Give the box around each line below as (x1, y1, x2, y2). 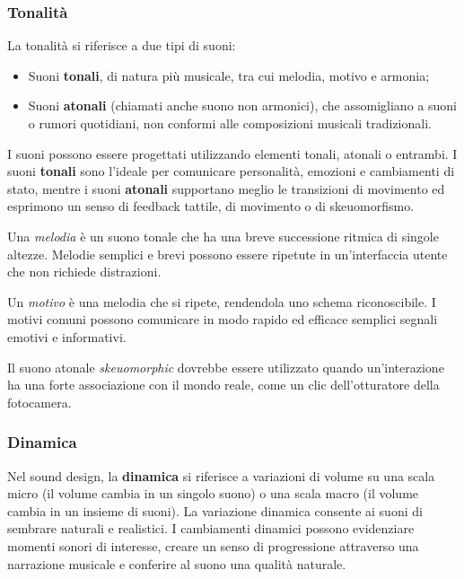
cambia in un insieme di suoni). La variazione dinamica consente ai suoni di (7, 501, 423, 520)
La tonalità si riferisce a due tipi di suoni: (7, 36, 236, 55)
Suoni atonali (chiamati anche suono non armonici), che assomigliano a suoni (28, 96, 457, 115)
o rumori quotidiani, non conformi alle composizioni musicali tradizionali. (28, 114, 432, 132)
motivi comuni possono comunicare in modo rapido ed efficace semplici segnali (7, 310, 438, 329)
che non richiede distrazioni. (7, 262, 162, 281)
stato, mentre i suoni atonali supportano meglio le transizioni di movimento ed (7, 179, 445, 197)
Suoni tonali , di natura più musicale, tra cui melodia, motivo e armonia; (28, 66, 430, 84)
